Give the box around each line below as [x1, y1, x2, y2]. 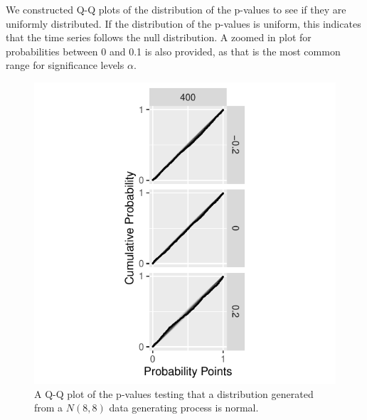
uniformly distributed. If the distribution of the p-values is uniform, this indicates [6, 16, 361, 31]
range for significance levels [6, 58, 124, 72]
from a [34, 400, 63, 415]
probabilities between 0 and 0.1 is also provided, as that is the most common [6, 43, 341, 58]
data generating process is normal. [109, 400, 259, 415]
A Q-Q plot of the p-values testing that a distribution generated [34, 386, 314, 401]
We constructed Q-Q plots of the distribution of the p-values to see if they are [6, 2, 346, 16]
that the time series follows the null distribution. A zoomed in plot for [6, 30, 312, 45]
